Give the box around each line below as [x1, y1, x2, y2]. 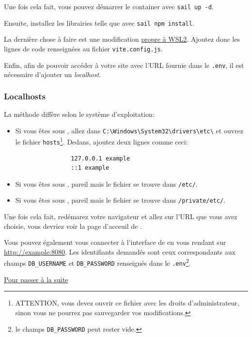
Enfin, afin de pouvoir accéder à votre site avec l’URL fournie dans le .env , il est [4, 60, 244, 70]
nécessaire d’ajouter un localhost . [4, 69, 101, 80]
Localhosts [4, 90, 46, 102]
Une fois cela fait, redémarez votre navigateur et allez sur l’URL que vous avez [4, 211, 237, 222]
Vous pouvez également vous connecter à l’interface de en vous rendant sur [4, 237, 226, 247]
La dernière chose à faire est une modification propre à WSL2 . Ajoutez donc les [4, 34, 240, 44]
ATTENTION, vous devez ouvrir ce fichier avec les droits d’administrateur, [15, 298, 239, 308]
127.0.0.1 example [71, 155, 130, 162]
